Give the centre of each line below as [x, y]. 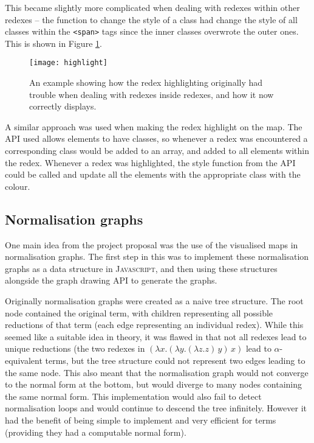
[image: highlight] [68, 63]
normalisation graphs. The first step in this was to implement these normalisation [157, 256]
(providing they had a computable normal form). [96, 432]
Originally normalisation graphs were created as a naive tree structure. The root [154, 301]
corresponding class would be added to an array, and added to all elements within [157, 151]
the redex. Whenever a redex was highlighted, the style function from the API [150, 162]
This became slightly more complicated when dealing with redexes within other [152, 7]
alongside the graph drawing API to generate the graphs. [111, 280]
